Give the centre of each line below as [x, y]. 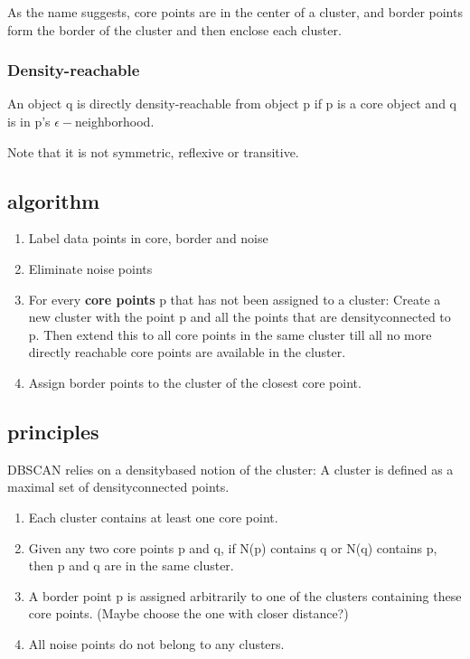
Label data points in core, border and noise [148, 238]
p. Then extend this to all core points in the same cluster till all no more [230, 334]
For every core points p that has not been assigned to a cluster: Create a [235, 299]
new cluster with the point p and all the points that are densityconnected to [240, 317]
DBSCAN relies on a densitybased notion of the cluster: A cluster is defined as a [230, 469]
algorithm [54, 200]
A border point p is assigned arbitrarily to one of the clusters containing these [245, 595]
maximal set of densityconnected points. [118, 487]
